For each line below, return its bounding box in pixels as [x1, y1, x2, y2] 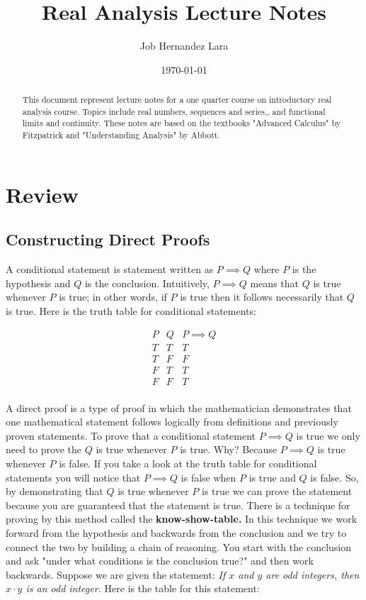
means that [250, 275, 299, 290]
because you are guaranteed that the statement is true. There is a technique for [6, 497, 350, 512]
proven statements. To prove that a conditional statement [6, 428, 256, 443]
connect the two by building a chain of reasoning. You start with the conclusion [6, 539, 351, 554]
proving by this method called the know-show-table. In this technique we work [6, 511, 358, 526]
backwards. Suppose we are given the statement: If [6, 567, 226, 582]
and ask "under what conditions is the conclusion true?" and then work [6, 553, 314, 568]
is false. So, [310, 470, 359, 484]
